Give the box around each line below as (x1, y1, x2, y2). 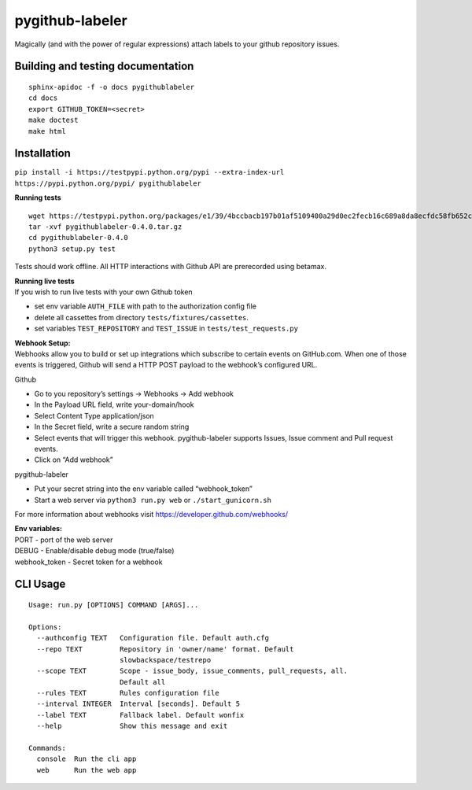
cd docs (28, 94, 58, 102)
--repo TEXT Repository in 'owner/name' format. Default (36, 644, 294, 653)
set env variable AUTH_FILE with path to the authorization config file (34, 301, 257, 311)
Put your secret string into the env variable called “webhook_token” (34, 484, 253, 493)
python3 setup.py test (28, 244, 116, 253)
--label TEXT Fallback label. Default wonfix (36, 711, 245, 719)
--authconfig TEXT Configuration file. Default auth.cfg (36, 633, 269, 643)
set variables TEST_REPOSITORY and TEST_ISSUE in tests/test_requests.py (34, 323, 299, 334)
